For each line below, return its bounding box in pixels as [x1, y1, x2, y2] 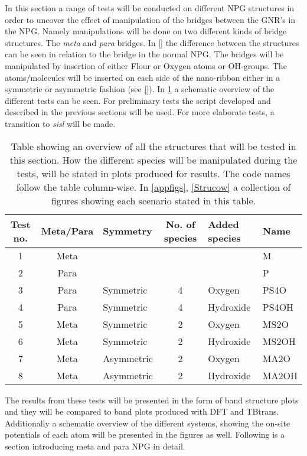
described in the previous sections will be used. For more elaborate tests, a [5, 106, 275, 118]
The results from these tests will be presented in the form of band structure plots [5, 393, 299, 406]
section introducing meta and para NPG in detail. [5, 439, 185, 452]
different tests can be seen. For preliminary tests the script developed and [5, 94, 271, 106]
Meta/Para [41, 224, 94, 238]
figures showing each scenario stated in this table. [51, 193, 256, 207]
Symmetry [103, 224, 152, 238]
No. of [165, 217, 195, 231]
